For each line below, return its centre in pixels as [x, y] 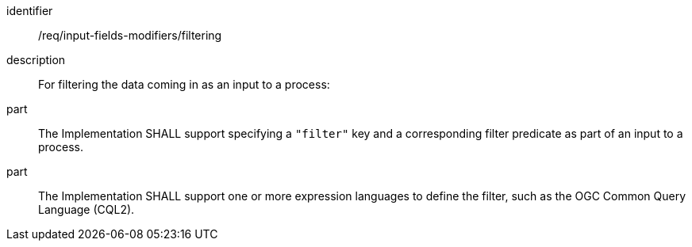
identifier [30, 11]
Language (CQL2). [86, 209]
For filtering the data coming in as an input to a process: [184, 84]
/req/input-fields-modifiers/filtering [130, 35]
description [36, 60]
